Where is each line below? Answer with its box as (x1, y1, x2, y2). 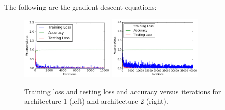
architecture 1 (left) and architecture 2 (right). (24, 96, 168, 106)
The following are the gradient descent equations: (4, 2, 157, 12)
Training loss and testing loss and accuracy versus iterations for (24, 86, 221, 96)
